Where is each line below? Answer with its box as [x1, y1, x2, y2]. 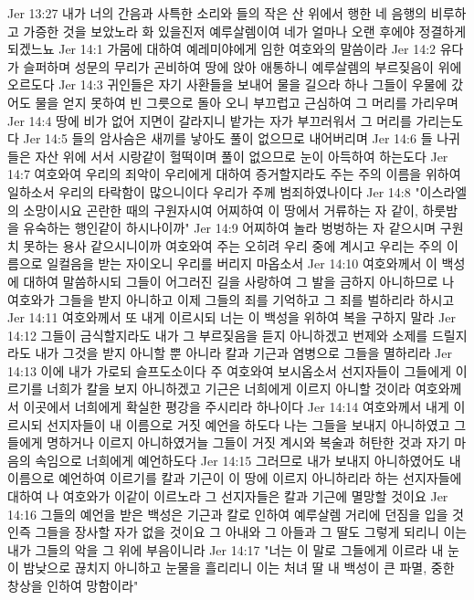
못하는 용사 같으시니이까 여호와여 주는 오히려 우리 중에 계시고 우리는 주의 [23, 236, 443, 255]
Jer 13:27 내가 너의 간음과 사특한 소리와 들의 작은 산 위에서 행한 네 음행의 [7, 4, 427, 22]
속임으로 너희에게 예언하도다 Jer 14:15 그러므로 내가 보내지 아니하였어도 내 [35, 450, 461, 469]
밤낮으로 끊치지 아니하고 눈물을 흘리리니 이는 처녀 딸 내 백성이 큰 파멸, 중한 [23, 558, 455, 577]
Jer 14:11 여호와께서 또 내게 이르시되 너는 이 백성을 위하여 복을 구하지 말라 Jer [7, 308, 456, 327]
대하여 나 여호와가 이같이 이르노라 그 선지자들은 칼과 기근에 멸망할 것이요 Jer [7, 487, 448, 506]
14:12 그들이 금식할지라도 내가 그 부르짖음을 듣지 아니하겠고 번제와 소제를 [7, 325, 428, 344]
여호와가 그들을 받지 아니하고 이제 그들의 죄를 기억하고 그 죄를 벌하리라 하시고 [7, 289, 455, 309]
